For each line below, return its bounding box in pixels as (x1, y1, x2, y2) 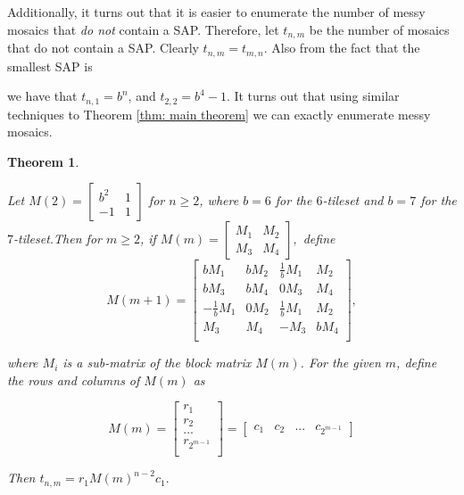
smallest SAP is (7, 56, 93, 75)
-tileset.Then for (13, 229, 102, 248)
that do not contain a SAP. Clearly (7, 38, 199, 57)
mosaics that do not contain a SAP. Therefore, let (7, 20, 279, 38)
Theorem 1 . (7, 152, 79, 170)
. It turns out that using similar (226, 87, 400, 105)
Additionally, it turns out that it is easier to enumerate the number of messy (7, 3, 426, 21)
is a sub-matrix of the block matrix (62, 353, 252, 372)
